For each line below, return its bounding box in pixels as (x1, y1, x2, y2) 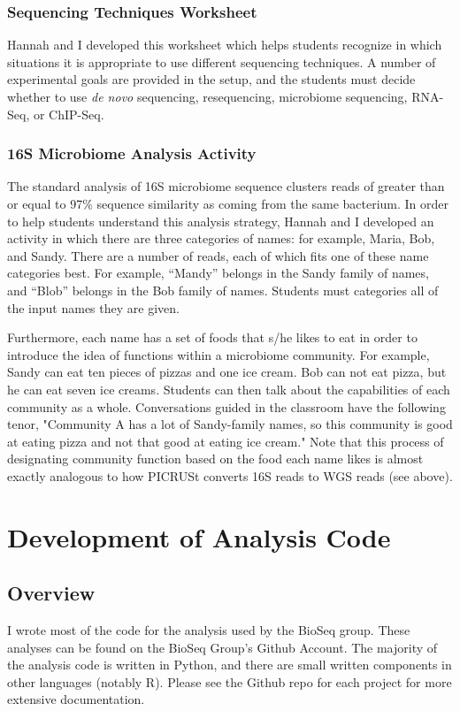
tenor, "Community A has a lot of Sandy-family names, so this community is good (7, 415, 453, 433)
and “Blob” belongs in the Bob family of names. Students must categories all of (7, 280, 439, 299)
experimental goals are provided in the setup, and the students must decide (7, 70, 416, 88)
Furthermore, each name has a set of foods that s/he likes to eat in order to (7, 328, 418, 347)
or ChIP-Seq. (33, 104, 104, 123)
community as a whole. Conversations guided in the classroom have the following (7, 397, 446, 416)
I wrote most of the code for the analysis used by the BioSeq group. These (7, 621, 410, 639)
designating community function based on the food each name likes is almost (7, 449, 424, 468)
